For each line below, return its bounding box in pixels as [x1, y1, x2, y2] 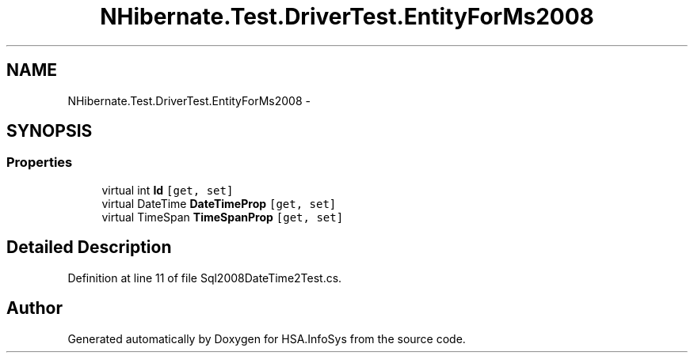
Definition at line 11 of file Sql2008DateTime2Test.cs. [67, 270, 342, 285]
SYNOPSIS [6, 121, 93, 142]
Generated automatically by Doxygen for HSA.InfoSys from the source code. [67, 331, 466, 346]
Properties [6, 154, 73, 171]
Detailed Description [6, 237, 172, 258]
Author [6, 298, 63, 319]
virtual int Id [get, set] [101, 183, 234, 197]
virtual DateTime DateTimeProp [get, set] [101, 196, 337, 210]
